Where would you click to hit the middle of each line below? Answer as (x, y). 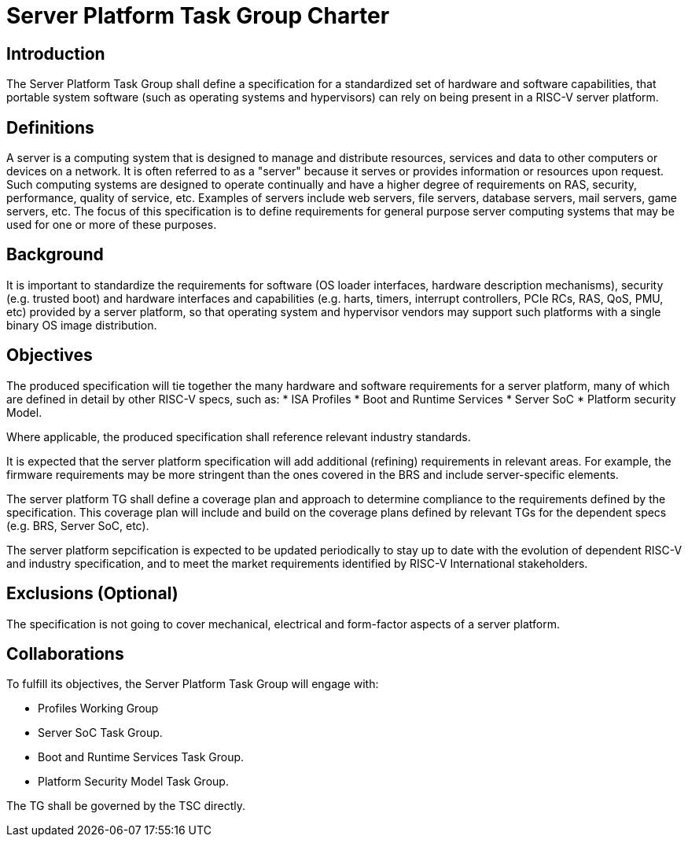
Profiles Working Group (98, 709)
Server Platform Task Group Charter (198, 16)
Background (55, 255)
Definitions (50, 127)
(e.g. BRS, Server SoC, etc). (78, 525)
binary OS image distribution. (82, 325)
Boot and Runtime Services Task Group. (141, 757)
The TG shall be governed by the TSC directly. (126, 806)
